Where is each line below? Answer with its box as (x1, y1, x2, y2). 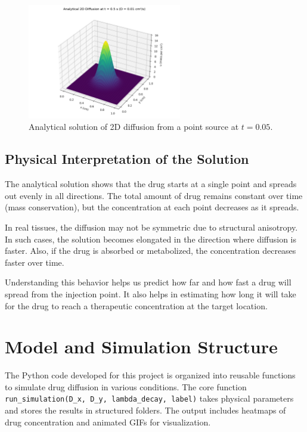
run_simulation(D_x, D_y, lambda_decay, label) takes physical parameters (5, 392, 294, 405)
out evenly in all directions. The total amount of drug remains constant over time (5, 189, 303, 201)
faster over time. (5, 256, 64, 268)
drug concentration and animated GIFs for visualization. (5, 415, 211, 428)
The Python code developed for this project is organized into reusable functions (5, 369, 296, 381)
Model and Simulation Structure (5, 334, 278, 359)
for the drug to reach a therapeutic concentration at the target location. (5, 299, 268, 312)
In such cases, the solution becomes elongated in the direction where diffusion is (5, 232, 297, 245)
